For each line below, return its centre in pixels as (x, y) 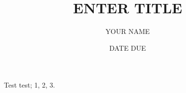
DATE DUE (128, 47)
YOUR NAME (128, 31)
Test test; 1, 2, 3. (29, 85)
